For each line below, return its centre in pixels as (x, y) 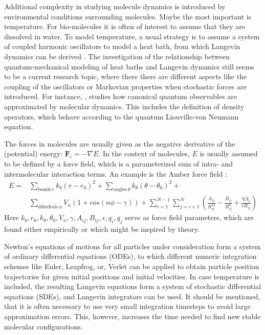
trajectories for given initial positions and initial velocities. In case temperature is (132, 276)
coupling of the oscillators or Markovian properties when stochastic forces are (125, 86)
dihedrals (48, 207)
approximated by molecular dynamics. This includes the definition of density (124, 106)
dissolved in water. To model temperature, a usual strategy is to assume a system (132, 36)
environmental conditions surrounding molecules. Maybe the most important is (128, 16)
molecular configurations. (43, 326)
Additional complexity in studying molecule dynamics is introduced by (115, 6)
